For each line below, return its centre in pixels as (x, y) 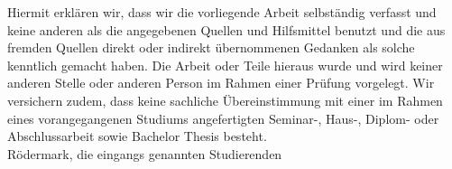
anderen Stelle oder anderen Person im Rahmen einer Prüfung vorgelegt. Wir (221, 83)
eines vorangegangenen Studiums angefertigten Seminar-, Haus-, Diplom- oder (223, 118)
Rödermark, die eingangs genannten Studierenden (145, 153)
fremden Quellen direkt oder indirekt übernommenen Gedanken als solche (211, 47)
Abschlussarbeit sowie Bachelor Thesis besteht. (137, 136)
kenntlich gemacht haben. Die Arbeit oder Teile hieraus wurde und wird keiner (225, 65)
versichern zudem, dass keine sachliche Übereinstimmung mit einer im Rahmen (225, 100)
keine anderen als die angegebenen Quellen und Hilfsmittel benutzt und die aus (226, 29)
